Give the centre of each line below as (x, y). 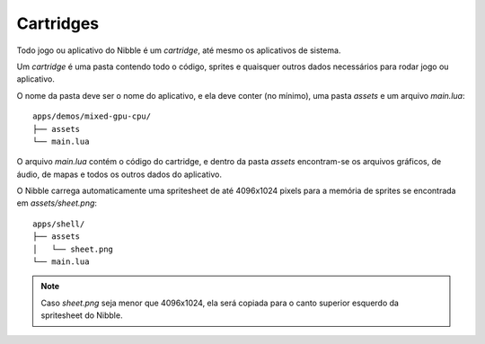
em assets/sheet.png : (57, 203)
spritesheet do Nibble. (82, 315)
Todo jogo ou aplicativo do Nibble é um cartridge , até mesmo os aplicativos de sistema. (179, 50)
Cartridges (57, 23)
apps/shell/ (59, 224)
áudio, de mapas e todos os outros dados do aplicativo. (119, 174)
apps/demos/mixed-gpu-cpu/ (92, 116)
